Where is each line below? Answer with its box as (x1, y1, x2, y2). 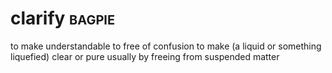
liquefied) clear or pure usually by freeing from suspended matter (10, 50, 280, 62)
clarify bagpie (10, 7, 116, 30)
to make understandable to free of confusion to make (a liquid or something (10, 40, 322, 52)
